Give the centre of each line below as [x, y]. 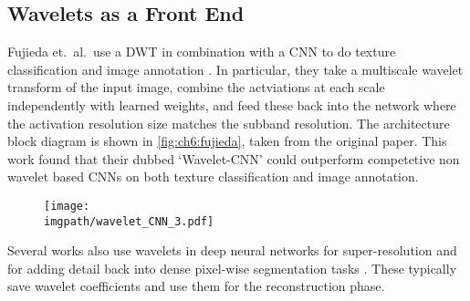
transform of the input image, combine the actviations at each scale [196, 87]
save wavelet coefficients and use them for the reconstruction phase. [196, 286]
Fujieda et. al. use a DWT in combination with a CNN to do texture [202, 52]
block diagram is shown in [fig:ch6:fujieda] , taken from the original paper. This [227, 141]
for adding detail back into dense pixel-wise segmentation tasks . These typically [232, 268]
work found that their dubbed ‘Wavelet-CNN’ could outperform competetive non [234, 158]
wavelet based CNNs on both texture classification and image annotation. [213, 176]
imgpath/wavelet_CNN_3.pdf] [129, 221]
